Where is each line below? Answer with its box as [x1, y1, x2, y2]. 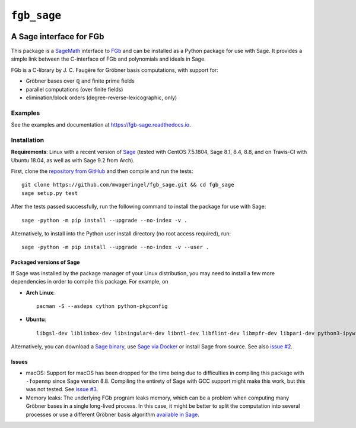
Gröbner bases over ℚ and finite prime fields [26, 77, 135, 84]
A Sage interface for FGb [11, 32, 104, 42]
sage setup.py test [21, 190, 78, 196]
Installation [11, 136, 44, 144]
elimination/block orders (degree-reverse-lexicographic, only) [26, 94, 177, 101]
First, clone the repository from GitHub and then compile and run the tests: [11, 168, 193, 175]
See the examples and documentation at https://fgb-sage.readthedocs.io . [11, 121, 191, 128]
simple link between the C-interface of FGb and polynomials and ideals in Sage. [11, 55, 206, 62]
